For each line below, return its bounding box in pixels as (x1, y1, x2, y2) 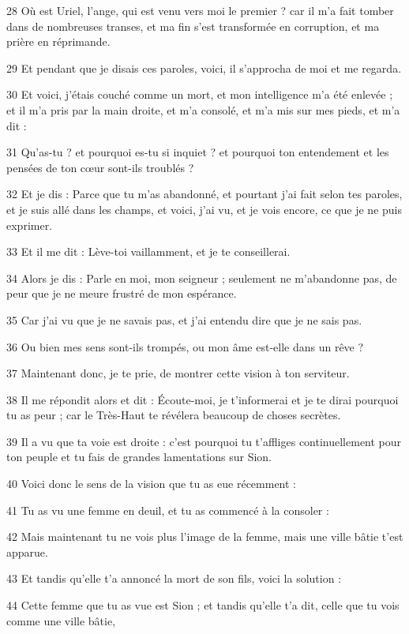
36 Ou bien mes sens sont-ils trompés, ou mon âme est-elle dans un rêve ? (6, 338, 364, 355)
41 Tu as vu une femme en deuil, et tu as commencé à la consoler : (6, 501, 329, 518)
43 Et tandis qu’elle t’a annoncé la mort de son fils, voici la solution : (6, 570, 342, 587)
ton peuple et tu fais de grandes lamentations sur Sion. (6, 448, 272, 465)
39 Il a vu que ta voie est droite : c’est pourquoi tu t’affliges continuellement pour (6, 433, 402, 449)
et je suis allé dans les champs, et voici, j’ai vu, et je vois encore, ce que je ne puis (6, 201, 402, 217)
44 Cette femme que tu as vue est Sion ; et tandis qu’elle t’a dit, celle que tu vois (6, 597, 400, 613)
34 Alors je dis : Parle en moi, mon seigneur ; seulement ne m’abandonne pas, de (6, 269, 397, 286)
